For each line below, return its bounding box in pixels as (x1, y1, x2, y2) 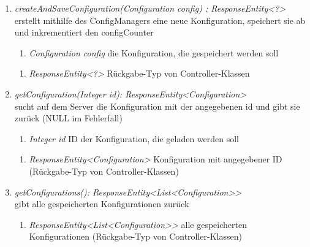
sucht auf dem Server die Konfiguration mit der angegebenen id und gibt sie (14, 99, 300, 112)
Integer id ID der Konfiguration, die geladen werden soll (29, 132, 240, 145)
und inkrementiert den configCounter (14, 26, 154, 39)
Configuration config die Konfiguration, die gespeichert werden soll (29, 46, 279, 59)
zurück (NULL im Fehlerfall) (14, 112, 123, 124)
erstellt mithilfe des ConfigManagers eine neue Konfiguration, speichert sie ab (14, 13, 306, 26)
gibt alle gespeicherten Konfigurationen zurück (14, 197, 189, 210)
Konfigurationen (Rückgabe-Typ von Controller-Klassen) (29, 230, 242, 243)
